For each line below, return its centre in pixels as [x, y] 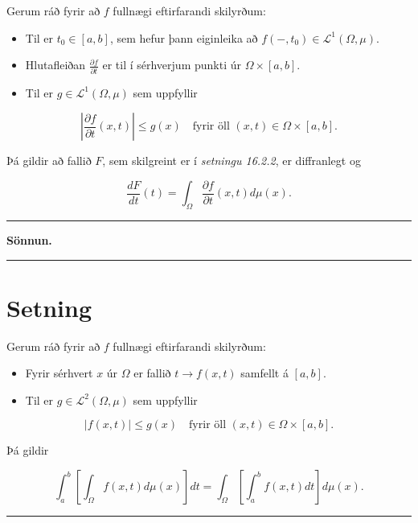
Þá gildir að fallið [49, 161]
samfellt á [264, 373]
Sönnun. [29, 239]
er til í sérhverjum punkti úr [172, 65]
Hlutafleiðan [55, 65]
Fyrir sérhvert [59, 373]
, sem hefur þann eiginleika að [184, 37]
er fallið [152, 373]
